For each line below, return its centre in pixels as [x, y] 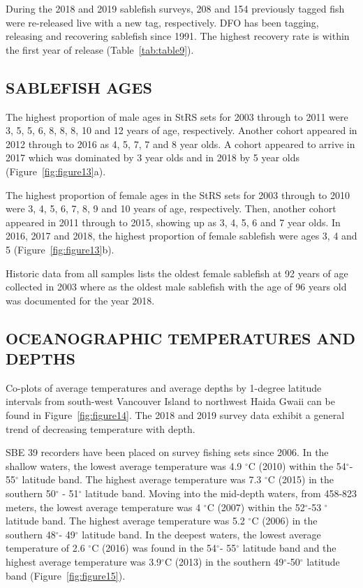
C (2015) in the [301, 479]
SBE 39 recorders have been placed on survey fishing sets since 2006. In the [167, 452]
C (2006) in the [284, 521]
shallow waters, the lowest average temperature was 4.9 [124, 465]
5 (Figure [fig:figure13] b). [60, 249]
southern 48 [31, 534]
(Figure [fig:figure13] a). [56, 171]
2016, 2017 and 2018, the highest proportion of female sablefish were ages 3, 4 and [181, 236]
